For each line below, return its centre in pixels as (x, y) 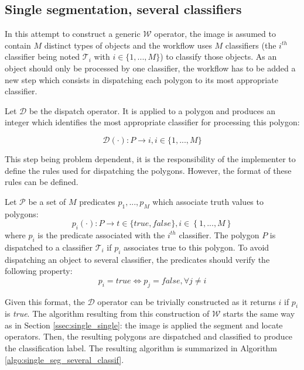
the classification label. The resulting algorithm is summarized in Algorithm (141, 348)
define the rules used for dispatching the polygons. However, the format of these (148, 170)
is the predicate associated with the (101, 234)
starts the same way (259, 314)
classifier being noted (42, 56)
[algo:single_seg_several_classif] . (64, 359)
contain (18, 45)
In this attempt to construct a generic (73, 34)
